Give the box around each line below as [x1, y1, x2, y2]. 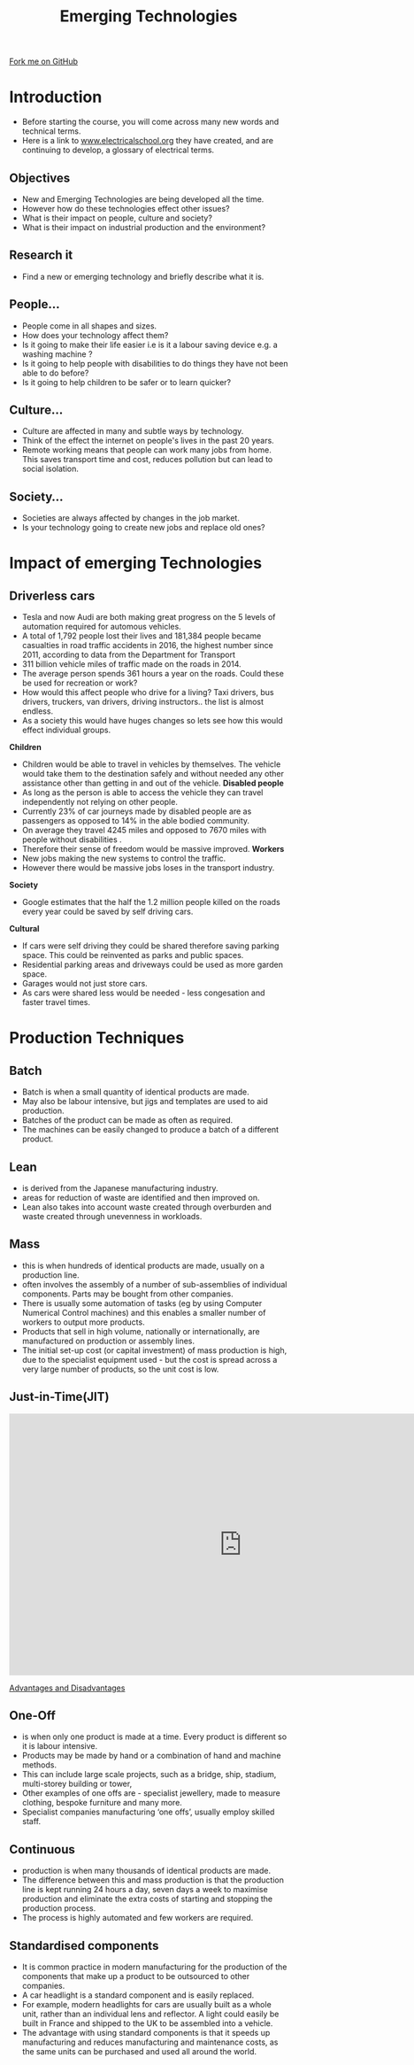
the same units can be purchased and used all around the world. [21, 2046, 257, 2057]
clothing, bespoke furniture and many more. [21, 1798, 183, 1808]
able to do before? [21, 367, 89, 378]
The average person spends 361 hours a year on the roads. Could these [21, 669, 285, 679]
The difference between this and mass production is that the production [21, 1875, 285, 1885]
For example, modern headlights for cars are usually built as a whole [21, 1999, 272, 2010]
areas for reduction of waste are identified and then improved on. [21, 1193, 260, 1203]
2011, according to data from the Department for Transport [21, 649, 236, 661]
